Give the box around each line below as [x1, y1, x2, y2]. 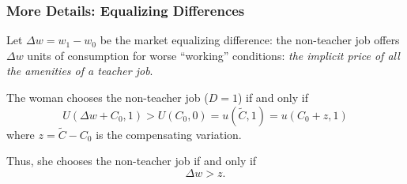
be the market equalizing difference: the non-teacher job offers [100, 32, 400, 48]
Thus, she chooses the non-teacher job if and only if [6, 152, 257, 169]
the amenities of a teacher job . [6, 62, 153, 79]
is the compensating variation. [96, 126, 242, 142]
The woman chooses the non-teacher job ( [6, 89, 209, 105]
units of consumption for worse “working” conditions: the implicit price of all [27, 47, 400, 63]
